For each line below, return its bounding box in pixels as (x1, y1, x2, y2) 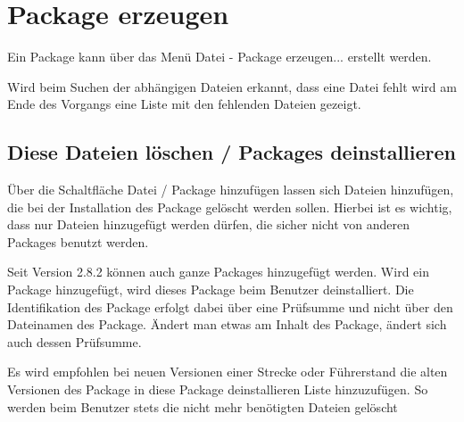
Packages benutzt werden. (7, 232, 149, 251)
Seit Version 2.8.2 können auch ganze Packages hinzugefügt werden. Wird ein (7, 262, 429, 281)
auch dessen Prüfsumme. (7, 332, 142, 351)
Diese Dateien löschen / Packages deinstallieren (7, 138, 457, 166)
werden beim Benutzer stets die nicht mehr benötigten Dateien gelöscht (7, 397, 398, 416)
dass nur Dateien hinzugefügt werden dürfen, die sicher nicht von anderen (7, 215, 410, 234)
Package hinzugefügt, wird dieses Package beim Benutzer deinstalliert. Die (7, 280, 414, 299)
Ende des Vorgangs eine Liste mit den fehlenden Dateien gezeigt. (7, 95, 361, 113)
